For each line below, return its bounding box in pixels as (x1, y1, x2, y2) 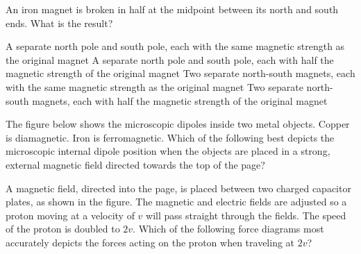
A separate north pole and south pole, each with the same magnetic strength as (6, 39, 345, 53)
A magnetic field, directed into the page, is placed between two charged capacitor (6, 180, 351, 195)
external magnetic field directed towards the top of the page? (6, 157, 265, 171)
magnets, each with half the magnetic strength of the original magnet (32, 93, 328, 108)
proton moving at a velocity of (6, 208, 135, 222)
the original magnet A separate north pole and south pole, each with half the (6, 52, 334, 67)
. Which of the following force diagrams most (133, 221, 324, 236)
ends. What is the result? (6, 15, 113, 30)
